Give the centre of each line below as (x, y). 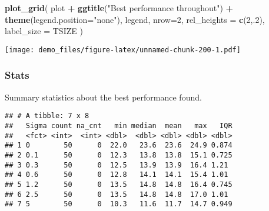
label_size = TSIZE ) (44, 31)
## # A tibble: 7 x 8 (47, 116)
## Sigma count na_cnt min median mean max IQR (119, 125)
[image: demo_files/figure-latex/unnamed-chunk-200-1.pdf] (123, 50)
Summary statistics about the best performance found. (103, 97)
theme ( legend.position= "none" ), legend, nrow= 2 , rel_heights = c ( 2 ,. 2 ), (135, 19)
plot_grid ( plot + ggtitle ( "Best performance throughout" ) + (119, 8)
